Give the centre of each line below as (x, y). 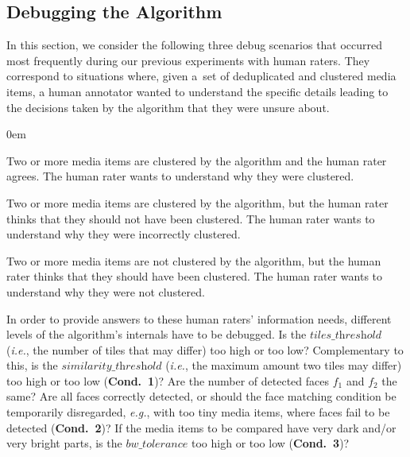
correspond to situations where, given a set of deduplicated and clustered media (201, 76)
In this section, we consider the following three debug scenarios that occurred (195, 45)
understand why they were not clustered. (106, 291)
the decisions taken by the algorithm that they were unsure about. (168, 107)
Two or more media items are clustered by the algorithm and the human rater (197, 160)
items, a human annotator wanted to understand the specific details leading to (197, 91)
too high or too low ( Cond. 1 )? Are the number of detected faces (168, 380)
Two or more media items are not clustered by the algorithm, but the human (194, 260)
